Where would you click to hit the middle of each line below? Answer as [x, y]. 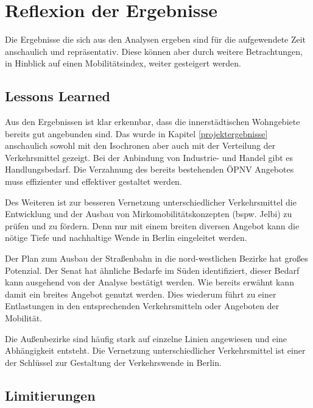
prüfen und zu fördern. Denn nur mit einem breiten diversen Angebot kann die [152, 225]
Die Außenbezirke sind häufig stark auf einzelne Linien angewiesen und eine [146, 338]
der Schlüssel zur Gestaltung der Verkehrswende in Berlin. [113, 362]
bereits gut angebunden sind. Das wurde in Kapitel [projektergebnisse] [136, 133]
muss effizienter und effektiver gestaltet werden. [93, 181]
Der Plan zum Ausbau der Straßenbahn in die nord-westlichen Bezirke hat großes [156, 258]
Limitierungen [50, 395]
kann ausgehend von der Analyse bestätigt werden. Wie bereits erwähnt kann [149, 282]
